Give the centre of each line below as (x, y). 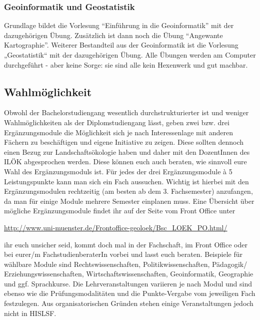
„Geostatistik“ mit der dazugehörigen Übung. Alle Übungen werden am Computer (130, 55)
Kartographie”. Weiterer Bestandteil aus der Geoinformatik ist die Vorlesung (121, 45)
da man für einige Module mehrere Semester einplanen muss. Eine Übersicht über (129, 201)
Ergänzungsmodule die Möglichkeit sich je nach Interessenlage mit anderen (118, 132)
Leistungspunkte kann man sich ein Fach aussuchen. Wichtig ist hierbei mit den (126, 181)
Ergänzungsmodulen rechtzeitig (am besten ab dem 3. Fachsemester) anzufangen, (128, 191)
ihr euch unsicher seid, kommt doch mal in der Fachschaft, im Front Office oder (126, 244)
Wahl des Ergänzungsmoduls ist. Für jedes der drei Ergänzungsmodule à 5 (118, 171)
